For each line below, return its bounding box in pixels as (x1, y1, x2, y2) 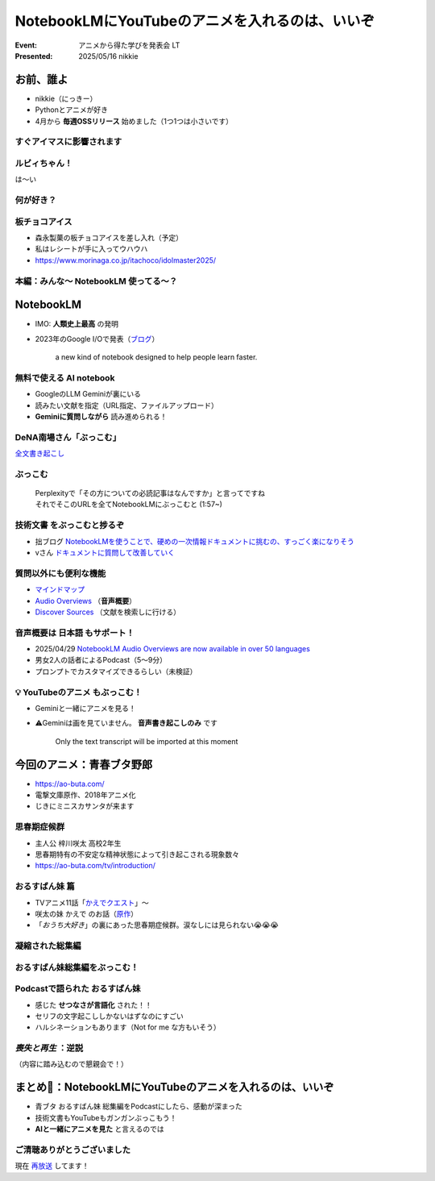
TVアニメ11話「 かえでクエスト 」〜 (35, 897, 149, 907)
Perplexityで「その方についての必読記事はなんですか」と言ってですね (35, 489, 266, 498)
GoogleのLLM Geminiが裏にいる (35, 389, 141, 399)
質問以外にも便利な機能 (14, 568, 106, 579)
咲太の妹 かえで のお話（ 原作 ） (35, 909, 139, 918)
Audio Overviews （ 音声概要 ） (35, 596, 137, 605)
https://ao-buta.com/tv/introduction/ (35, 861, 156, 871)
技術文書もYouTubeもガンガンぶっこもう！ (35, 1112, 177, 1122)
